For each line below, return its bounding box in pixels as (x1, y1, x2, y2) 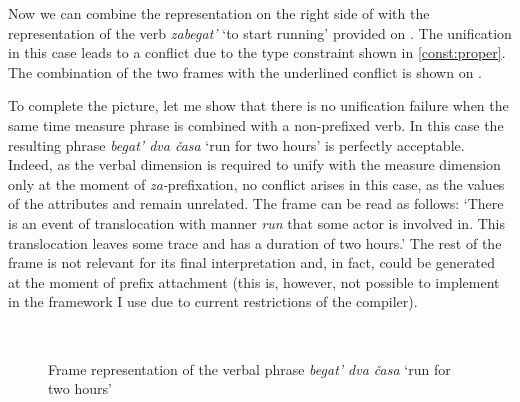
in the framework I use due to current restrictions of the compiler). (8, 291, 418, 312)
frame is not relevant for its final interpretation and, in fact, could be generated (8, 252, 495, 273)
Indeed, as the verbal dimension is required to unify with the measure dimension (8, 154, 501, 175)
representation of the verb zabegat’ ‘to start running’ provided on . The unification (8, 22, 512, 43)
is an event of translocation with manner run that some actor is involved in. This (8, 212, 506, 233)
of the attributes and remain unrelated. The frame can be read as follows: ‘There (8, 193, 504, 214)
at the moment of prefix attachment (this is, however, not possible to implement (8, 271, 500, 292)
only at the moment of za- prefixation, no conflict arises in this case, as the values (8, 173, 505, 194)
